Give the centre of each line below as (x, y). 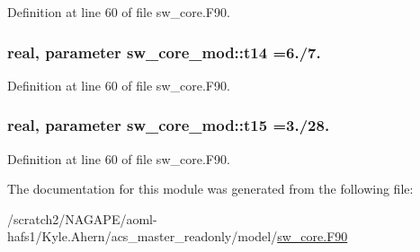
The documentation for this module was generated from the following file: (210, 189)
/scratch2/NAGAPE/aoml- (82, 218)
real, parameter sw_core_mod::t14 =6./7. (164, 52)
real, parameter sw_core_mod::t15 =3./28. (169, 125)
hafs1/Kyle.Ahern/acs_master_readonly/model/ (143, 236)
